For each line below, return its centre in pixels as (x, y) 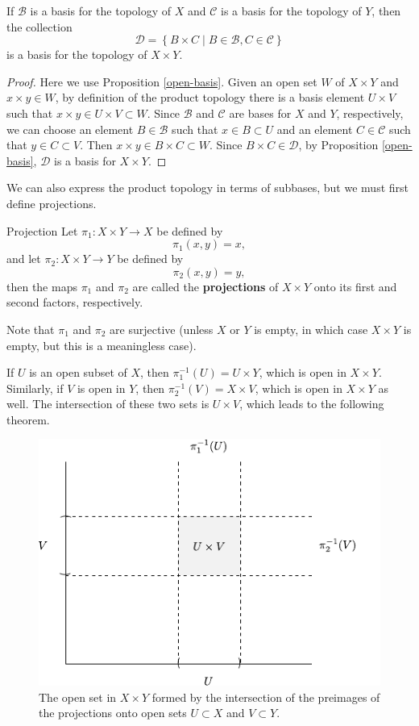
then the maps (42, 286)
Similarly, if (35, 388)
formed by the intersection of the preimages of (266, 697)
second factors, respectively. (75, 302)
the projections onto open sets (113, 713)
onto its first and (355, 286)
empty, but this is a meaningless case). (102, 345)
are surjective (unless (162, 329)
